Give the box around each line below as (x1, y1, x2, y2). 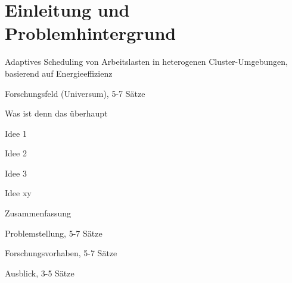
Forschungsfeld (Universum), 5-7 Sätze (5, 87, 145, 99)
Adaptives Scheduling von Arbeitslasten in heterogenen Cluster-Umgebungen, (5, 55, 288, 68)
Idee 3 (5, 166, 27, 179)
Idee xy (5, 187, 32, 199)
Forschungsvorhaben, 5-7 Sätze (5, 247, 117, 259)
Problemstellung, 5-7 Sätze (5, 227, 102, 239)
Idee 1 (5, 127, 27, 139)
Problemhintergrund (5, 21, 176, 45)
